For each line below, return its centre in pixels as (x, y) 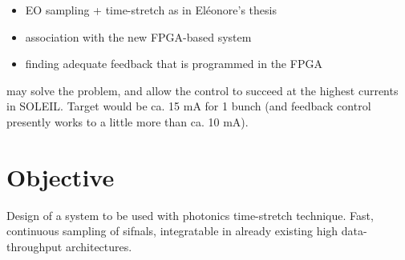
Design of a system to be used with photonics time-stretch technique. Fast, (190, 215)
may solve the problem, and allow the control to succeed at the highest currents (202, 90)
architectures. (99, 246)
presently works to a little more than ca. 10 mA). (128, 121)
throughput (34, 246)
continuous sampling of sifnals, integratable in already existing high (172, 231)
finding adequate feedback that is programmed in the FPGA (174, 64)
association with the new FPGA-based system (138, 36)
